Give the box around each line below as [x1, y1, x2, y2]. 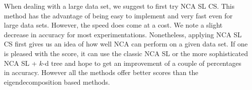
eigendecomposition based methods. [4, 76, 110, 87]
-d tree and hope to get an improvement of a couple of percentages [42, 58, 241, 68]
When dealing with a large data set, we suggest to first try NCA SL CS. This [4, 1, 234, 11]
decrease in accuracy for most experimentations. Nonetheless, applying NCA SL [4, 29, 242, 39]
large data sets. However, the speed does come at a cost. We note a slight [4, 20, 223, 30]
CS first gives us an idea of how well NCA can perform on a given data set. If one [4, 39, 248, 49]
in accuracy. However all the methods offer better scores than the [4, 67, 198, 77]
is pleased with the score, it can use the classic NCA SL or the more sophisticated [4, 48, 248, 58]
